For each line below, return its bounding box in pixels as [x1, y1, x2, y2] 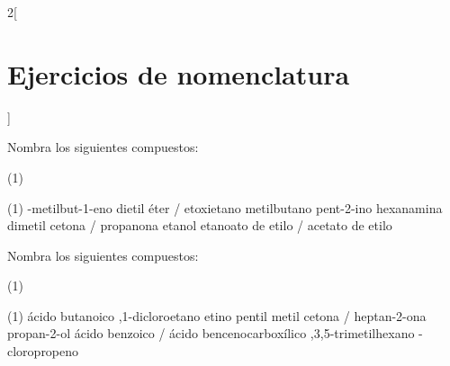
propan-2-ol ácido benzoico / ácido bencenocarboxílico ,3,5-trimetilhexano [7, 324, 415, 343]
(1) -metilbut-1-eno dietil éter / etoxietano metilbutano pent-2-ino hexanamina [7, 198, 443, 217]
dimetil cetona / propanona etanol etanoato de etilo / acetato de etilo [7, 216, 392, 235]
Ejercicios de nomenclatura [7, 55, 350, 92]
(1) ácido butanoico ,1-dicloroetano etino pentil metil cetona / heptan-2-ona [7, 306, 427, 325]
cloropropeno [7, 342, 79, 361]
